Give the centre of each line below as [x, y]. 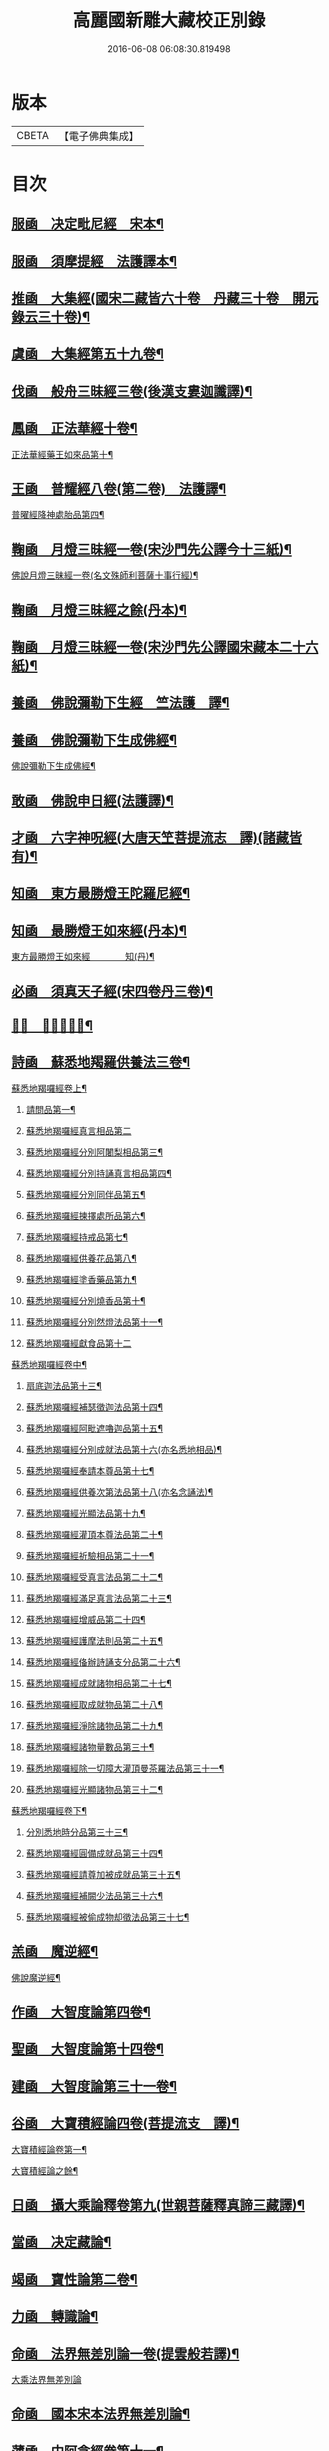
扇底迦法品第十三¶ [64, 1385]
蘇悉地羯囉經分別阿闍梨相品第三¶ [94, 1152]
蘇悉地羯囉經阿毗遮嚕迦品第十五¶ [94, 1428]
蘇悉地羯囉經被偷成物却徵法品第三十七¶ [107, 1917]
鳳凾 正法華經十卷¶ [74, 428]
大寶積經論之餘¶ [45, 2170]
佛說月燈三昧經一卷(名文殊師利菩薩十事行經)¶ [105, 575]
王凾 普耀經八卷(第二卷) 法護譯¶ [119, 489]
